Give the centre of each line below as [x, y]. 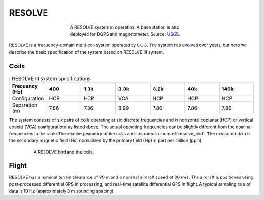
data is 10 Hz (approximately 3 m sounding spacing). [62, 191]
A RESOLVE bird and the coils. [64, 152]
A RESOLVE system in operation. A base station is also [125, 27]
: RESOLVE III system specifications [50, 78]
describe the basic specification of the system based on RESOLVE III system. [87, 52]
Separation [25, 105]
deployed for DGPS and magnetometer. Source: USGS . [125, 34]
